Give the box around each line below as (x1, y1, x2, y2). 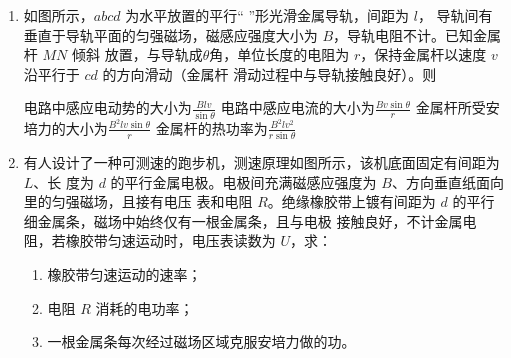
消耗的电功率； (95, 297, 194, 318)
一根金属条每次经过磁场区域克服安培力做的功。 (47, 331, 356, 352)
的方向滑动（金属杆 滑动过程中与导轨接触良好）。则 (102, 63, 437, 84)
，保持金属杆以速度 (360, 44, 487, 65)
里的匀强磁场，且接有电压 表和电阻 (23, 191, 253, 212)
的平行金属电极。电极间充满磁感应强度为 (110, 171, 377, 192)
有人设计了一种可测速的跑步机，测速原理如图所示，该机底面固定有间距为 (23, 152, 500, 173)
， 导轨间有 (417, 5, 493, 25)
